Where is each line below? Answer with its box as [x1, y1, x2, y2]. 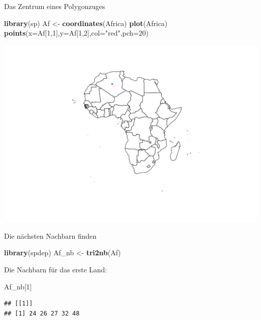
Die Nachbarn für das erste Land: [4, 264, 107, 274]
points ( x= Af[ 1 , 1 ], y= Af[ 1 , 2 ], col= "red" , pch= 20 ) [4, 28, 149, 38]
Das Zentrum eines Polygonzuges [4, 1, 105, 11]
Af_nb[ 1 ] [4, 281, 32, 291]
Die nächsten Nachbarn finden [4, 230, 97, 241]
